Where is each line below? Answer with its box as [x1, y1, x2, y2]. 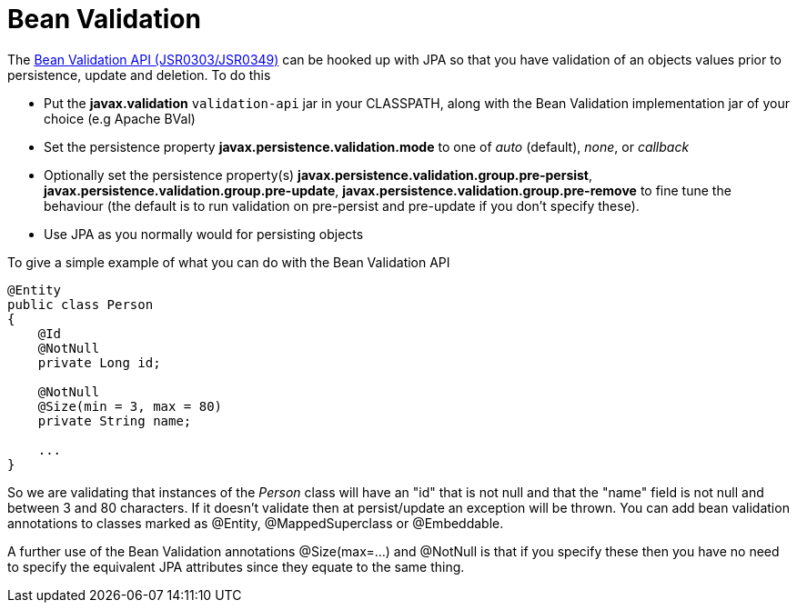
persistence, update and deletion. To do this [7, 66, 271, 83]
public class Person [7, 296, 154, 312]
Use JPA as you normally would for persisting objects [44, 225, 364, 242]
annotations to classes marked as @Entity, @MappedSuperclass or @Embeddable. [7, 515, 504, 531]
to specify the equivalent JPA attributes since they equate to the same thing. [7, 558, 465, 575]
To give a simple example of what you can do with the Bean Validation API [7, 254, 450, 270]
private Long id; [37, 355, 161, 370]
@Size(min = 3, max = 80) [37, 398, 223, 414]
